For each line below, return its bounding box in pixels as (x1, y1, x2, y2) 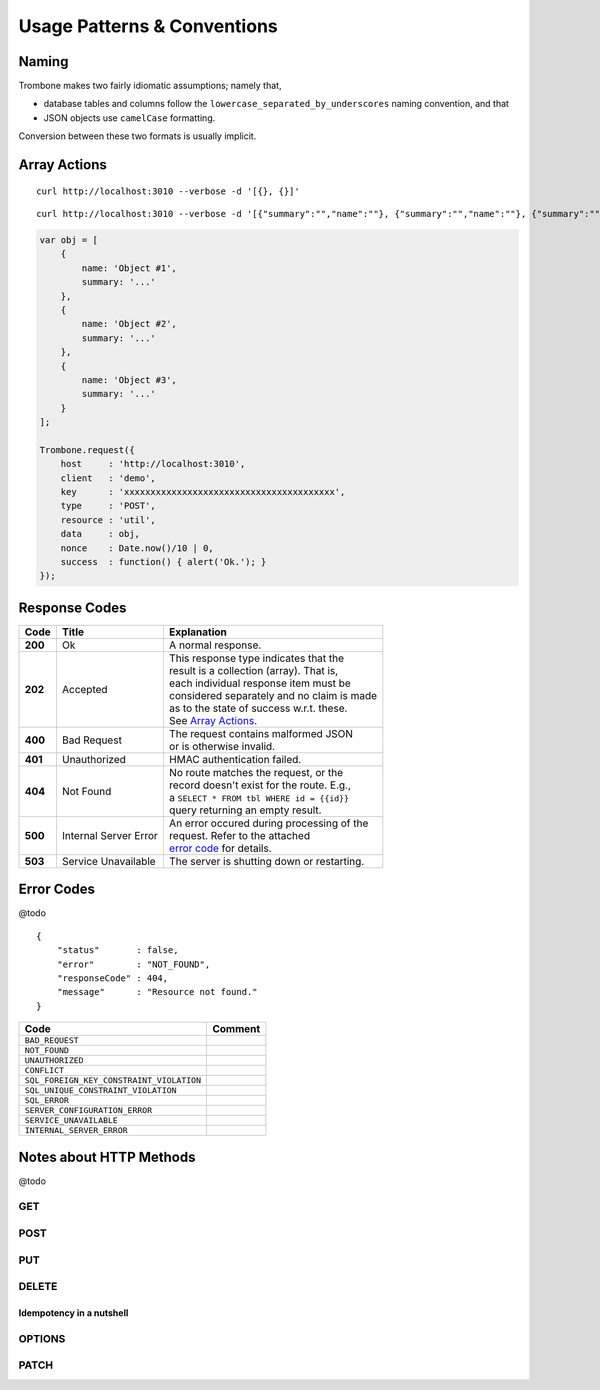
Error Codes (18, 881, 95, 898)
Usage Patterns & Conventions (18, 15, 279, 37)
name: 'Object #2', (81, 318, 177, 330)
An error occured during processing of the (168, 816, 369, 830)
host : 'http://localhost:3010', (60, 458, 246, 470)
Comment (211, 1022, 261, 1036)
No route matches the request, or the (168, 765, 344, 779)
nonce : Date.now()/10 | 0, (60, 542, 214, 554)
